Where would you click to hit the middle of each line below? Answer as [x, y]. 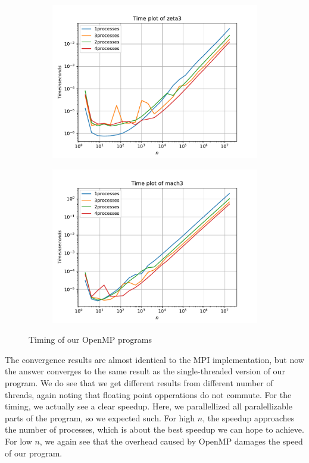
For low [18, 441]
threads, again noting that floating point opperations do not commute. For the [148, 394]
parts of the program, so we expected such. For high [100, 417]
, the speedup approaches [249, 417]
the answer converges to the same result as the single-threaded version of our [145, 371]
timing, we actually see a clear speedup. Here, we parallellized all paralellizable [149, 406]
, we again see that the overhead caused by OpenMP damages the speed [171, 441]
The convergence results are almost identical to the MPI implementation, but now [154, 359]
